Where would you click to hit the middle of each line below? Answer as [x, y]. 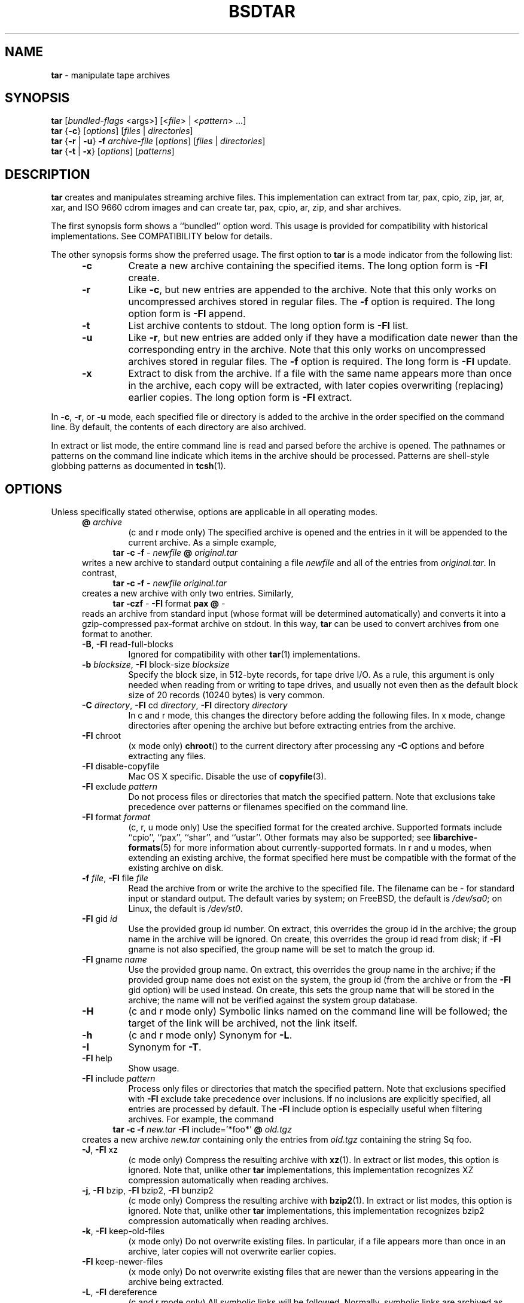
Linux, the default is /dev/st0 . [185, 909]
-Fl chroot [102, 736]
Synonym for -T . [165, 1047]
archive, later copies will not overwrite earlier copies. [232, 1252]
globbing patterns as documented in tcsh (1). [138, 466]
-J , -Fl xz [100, 1150]
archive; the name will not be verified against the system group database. [273, 1000]
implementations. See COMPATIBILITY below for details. [162, 236]
